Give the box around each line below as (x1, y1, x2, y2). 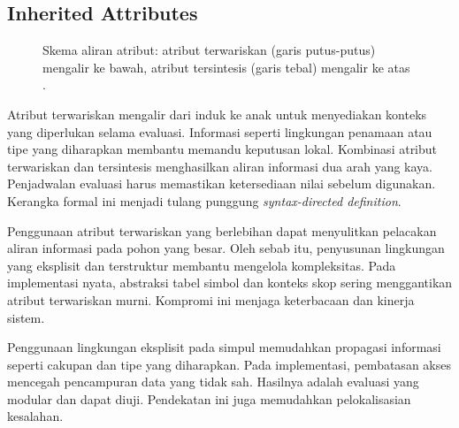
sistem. (7, 308, 45, 326)
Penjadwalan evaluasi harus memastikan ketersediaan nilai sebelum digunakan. (7, 174, 436, 193)
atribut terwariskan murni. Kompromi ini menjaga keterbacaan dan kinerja (7, 290, 415, 309)
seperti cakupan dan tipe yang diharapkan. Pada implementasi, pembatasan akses (7, 355, 451, 373)
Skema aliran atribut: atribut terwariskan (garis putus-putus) (42, 41, 376, 59)
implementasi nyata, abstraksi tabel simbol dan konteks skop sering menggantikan (7, 273, 453, 292)
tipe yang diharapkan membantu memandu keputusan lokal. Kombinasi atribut (7, 140, 438, 158)
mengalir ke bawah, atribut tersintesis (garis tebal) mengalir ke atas (42, 57, 410, 76)
